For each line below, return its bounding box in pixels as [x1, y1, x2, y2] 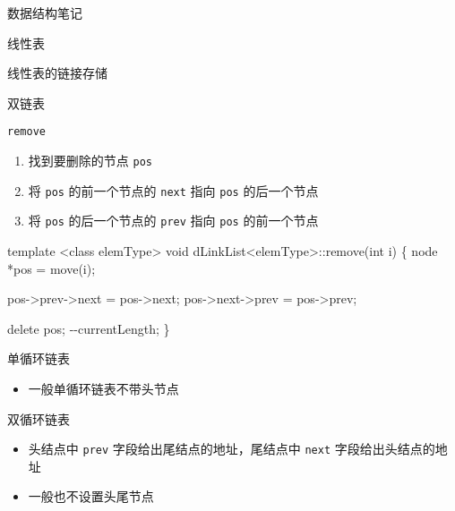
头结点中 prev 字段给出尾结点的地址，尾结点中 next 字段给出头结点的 [28, 439, 435, 458]
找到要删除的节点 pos [28, 151, 152, 170]
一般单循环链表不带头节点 [28, 379, 179, 397]
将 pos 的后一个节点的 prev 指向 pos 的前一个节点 [28, 211, 319, 230]
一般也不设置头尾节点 [28, 487, 154, 506]
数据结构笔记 [7, 4, 82, 21]
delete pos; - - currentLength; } [7, 319, 170, 337]
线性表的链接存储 [7, 64, 107, 82]
